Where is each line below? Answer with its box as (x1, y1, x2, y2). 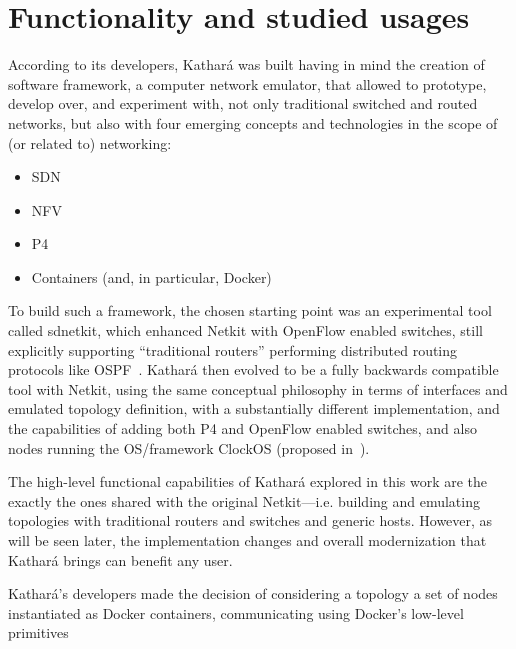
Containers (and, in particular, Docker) (31, 266, 272, 287)
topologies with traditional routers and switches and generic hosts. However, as (8, 510, 493, 531)
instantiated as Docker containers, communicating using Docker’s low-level (8, 602, 464, 623)
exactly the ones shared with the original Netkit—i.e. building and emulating (8, 490, 480, 511)
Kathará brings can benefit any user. (8, 549, 233, 570)
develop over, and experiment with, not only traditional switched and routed (8, 93, 478, 114)
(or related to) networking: (8, 132, 172, 153)
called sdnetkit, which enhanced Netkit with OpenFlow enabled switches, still (8, 320, 483, 341)
